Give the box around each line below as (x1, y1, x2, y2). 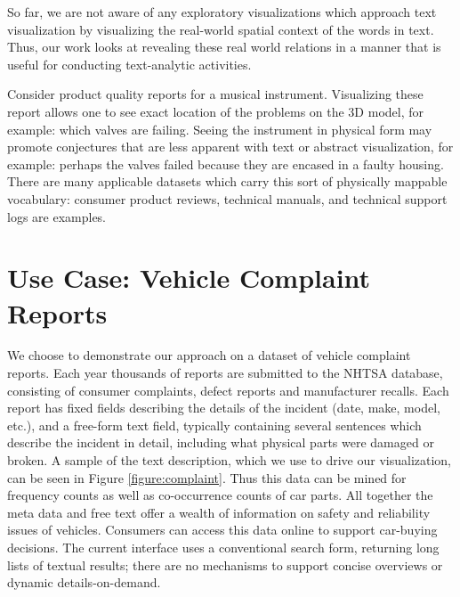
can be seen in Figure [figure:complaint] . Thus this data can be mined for (7, 468, 407, 487)
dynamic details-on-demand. (7, 573, 161, 592)
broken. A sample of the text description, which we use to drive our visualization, (7, 451, 452, 469)
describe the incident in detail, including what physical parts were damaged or (7, 433, 434, 452)
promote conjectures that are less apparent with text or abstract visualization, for (7, 137, 454, 156)
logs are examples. (7, 207, 107, 225)
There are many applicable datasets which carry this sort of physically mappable (7, 172, 448, 191)
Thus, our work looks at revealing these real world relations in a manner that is (7, 37, 441, 56)
